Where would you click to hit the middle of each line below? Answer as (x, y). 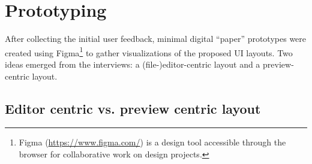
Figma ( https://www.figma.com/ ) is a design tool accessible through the (152, 142)
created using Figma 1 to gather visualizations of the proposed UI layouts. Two (149, 51)
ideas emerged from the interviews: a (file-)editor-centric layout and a (133, 64)
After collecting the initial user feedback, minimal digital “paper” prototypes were (156, 39)
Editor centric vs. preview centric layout (133, 108)
